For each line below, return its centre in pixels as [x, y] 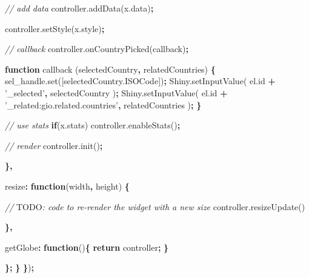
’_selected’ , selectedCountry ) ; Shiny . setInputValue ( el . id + [116, 92]
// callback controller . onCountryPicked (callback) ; [97, 49]
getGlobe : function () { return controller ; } [87, 247]
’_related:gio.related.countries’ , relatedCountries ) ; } [103, 104]
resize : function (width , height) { [67, 186]
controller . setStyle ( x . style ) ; [55, 28]
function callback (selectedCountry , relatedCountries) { [110, 69]
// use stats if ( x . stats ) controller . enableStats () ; [93, 125]
